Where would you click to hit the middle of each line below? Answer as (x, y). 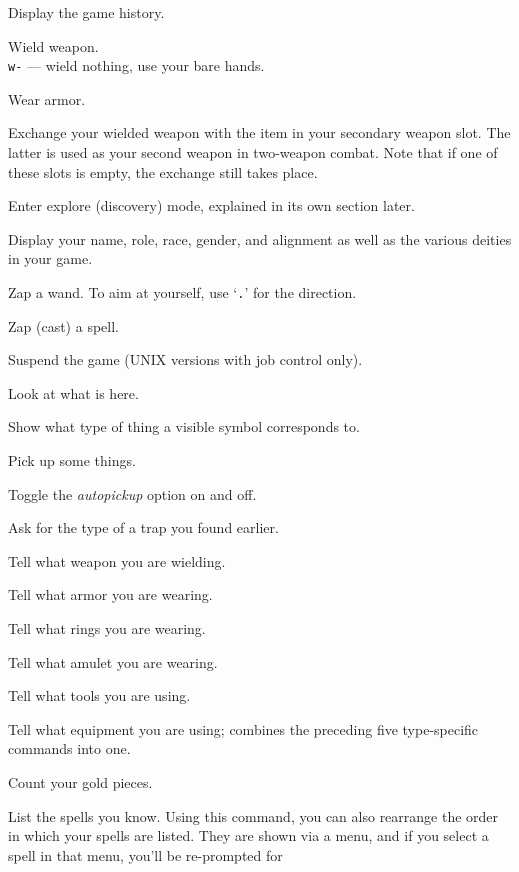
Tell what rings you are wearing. (107, 628)
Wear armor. (47, 98)
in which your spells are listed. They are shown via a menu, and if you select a (248, 835)
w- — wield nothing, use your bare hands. (136, 65)
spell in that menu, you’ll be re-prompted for (145, 854)
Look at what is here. (73, 392)
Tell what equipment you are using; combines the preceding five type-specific (243, 728)
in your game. (50, 258)
